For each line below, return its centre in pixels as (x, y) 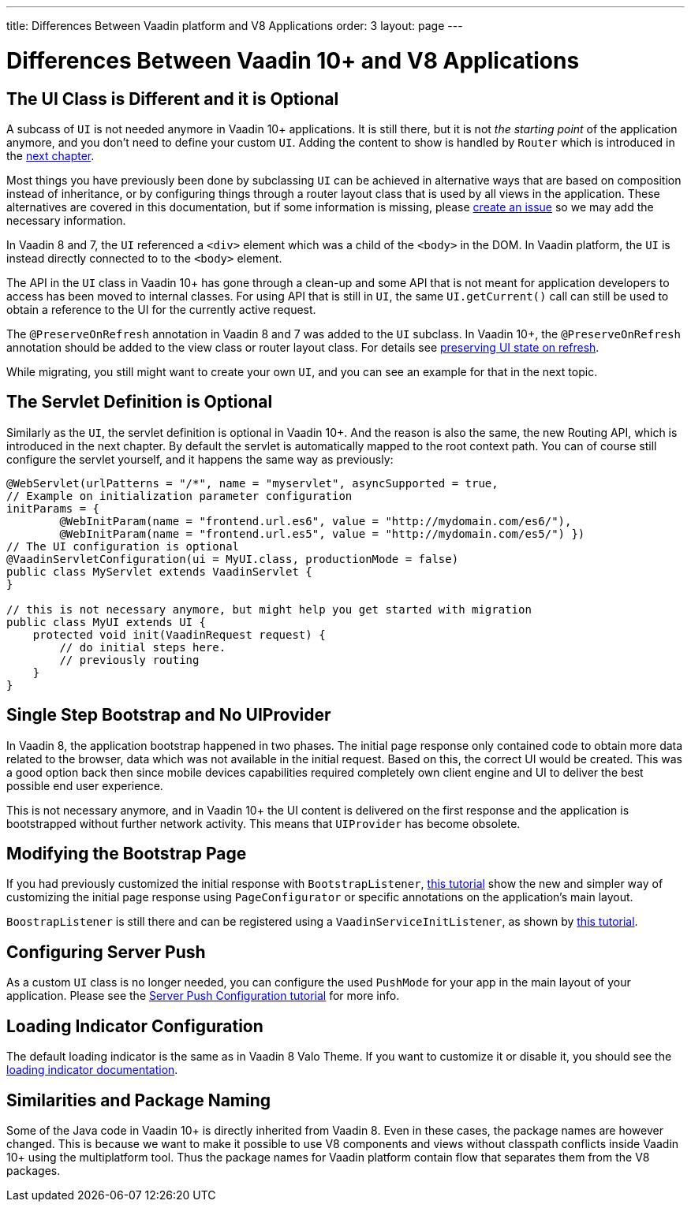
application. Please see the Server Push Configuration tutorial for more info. (203, 996)
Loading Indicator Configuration (135, 1026)
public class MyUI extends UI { (106, 622)
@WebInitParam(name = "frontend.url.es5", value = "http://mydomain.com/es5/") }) (322, 533)
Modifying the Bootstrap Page (127, 854)
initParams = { (53, 508)
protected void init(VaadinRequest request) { (179, 634)
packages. (34, 1170)
